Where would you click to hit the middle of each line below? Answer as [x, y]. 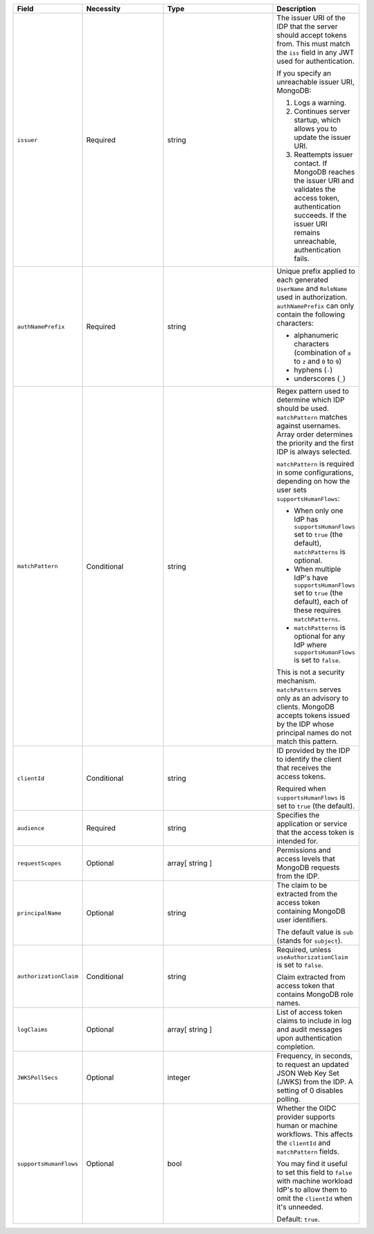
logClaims [33, 1029]
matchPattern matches [312, 417]
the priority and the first [315, 443]
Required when [301, 788]
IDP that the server [307, 26]
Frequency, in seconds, [315, 1056]
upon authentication [309, 1038]
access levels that [306, 859]
